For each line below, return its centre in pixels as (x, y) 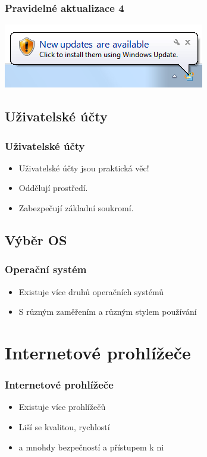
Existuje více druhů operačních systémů (91, 291)
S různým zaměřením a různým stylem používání (108, 312)
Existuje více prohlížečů (62, 407)
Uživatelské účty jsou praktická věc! (84, 168)
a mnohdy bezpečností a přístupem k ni (91, 447)
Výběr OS (36, 240)
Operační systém (46, 269)
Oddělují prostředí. (53, 188)
